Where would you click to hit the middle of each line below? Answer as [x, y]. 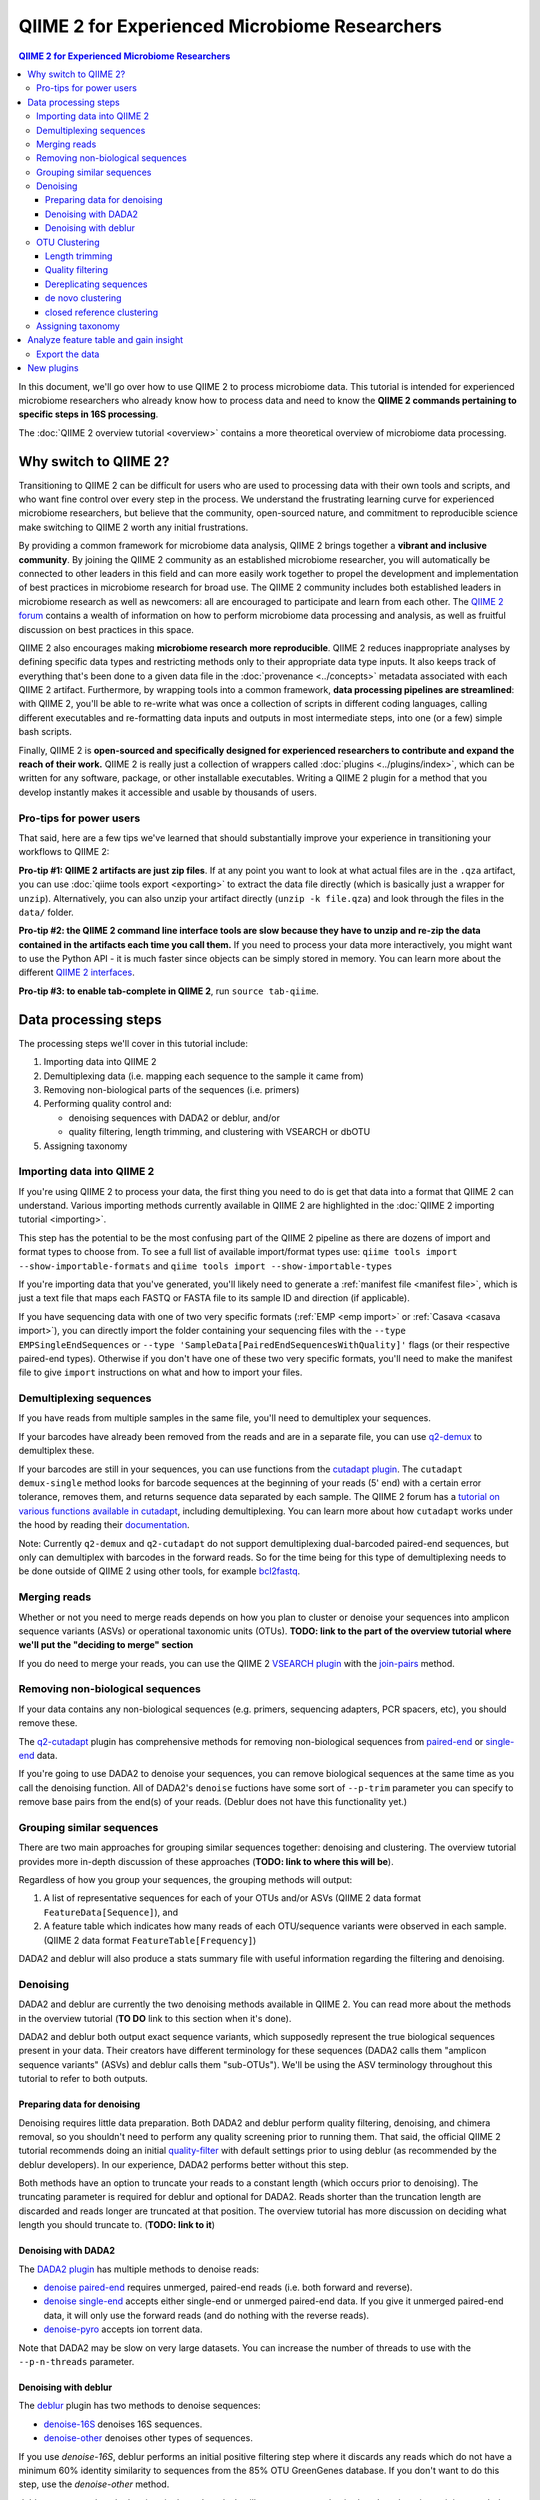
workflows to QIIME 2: [64, 852]
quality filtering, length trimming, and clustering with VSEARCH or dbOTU [219, 1132]
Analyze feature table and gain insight [105, 340]
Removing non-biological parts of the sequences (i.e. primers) [171, 1089]
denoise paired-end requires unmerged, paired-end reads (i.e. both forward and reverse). [228, 2287]
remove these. [48, 1723]
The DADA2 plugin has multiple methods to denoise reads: [139, 2269]
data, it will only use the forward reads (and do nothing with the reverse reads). [206, 2315]
